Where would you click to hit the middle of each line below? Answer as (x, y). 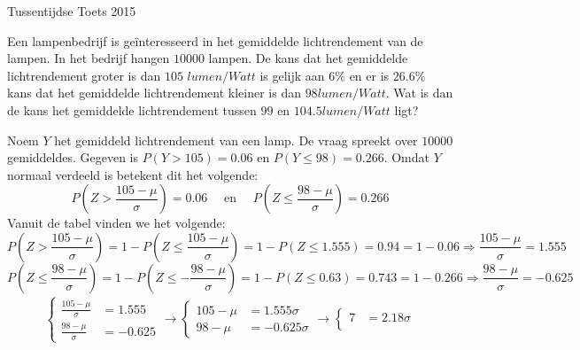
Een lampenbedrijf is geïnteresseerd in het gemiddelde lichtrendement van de (215, 40)
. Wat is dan (419, 93)
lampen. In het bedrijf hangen (89, 58)
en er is (369, 75)
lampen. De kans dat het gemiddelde (308, 58)
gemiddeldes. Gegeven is (73, 157)
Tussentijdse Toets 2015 (72, 11)
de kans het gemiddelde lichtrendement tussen (132, 109)
